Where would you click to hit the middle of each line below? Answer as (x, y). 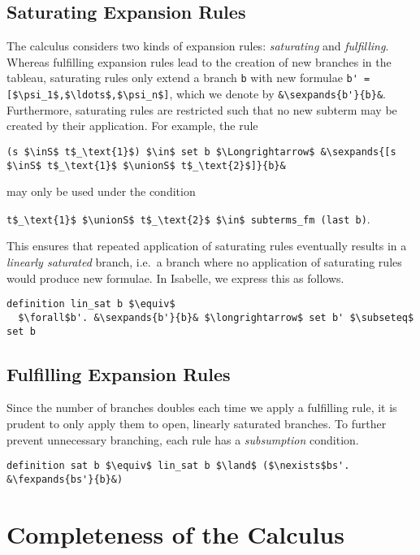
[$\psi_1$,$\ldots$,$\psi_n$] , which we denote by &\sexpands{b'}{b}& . (196, 94)
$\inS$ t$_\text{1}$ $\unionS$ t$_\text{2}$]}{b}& (146, 165)
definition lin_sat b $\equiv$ (91, 304)
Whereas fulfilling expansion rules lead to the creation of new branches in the (199, 61)
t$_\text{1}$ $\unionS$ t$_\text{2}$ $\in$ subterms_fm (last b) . (188, 218)
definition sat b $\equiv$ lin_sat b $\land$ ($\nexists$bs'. (178, 466)
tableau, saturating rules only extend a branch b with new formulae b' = (188, 78)
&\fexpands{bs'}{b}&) (65, 479)
